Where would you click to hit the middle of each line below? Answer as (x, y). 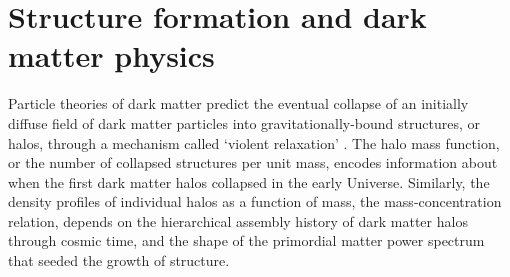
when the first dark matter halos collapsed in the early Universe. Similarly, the (249, 181)
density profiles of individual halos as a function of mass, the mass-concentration (255, 201)
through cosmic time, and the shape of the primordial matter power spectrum (246, 240)
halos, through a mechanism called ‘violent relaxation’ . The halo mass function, (254, 142)
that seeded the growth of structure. (119, 260)
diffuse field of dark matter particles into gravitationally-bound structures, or (244, 122)
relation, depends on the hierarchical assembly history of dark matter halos (238, 220)
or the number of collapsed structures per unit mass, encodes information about (253, 162)
